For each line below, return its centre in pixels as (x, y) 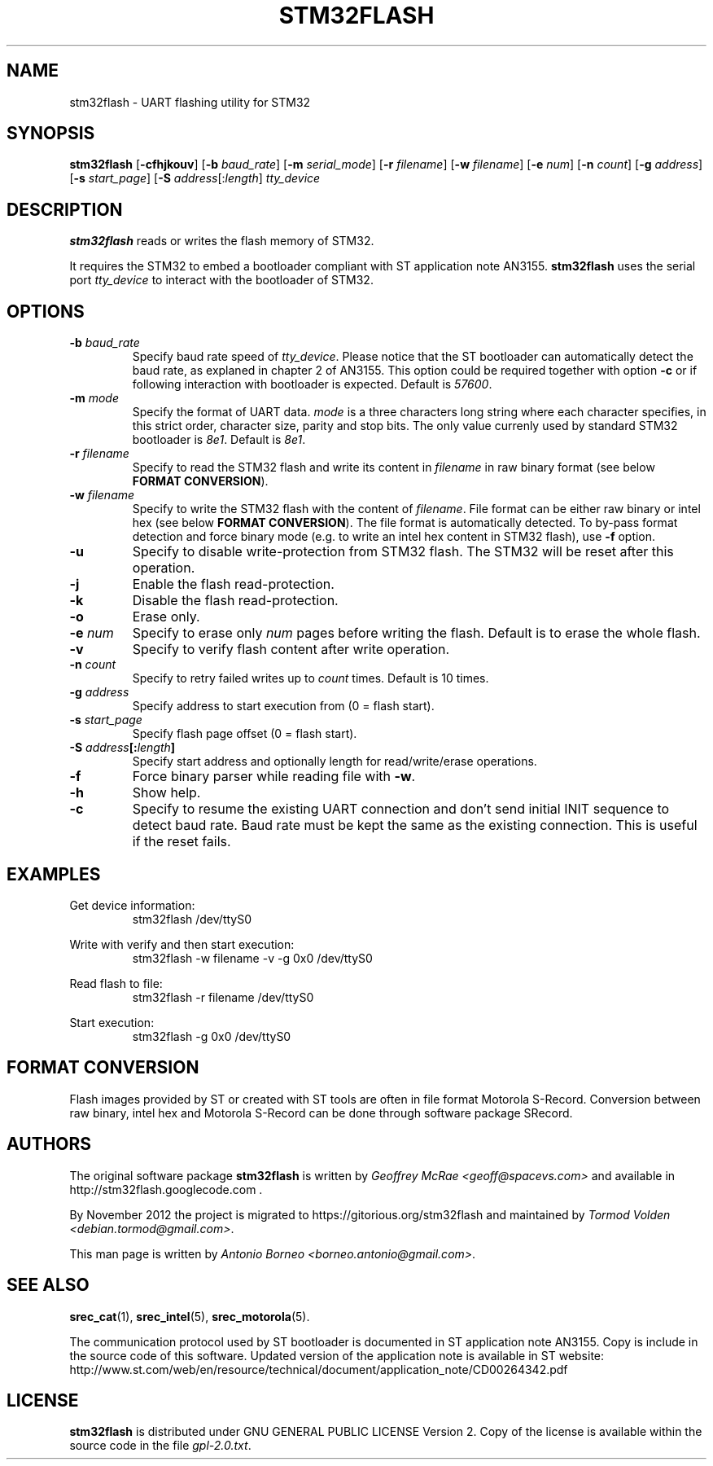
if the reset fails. (182, 842)
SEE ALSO (48, 1285)
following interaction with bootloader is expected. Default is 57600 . (312, 384)
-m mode (94, 398)
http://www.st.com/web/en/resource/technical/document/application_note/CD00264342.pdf (319, 1369)
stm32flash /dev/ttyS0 (192, 919)
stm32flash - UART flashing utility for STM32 (190, 102)
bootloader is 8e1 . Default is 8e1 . (219, 440)
